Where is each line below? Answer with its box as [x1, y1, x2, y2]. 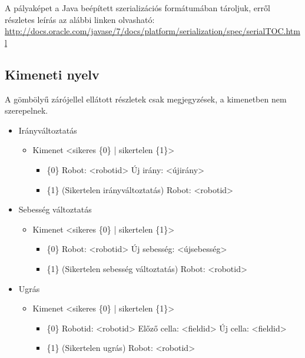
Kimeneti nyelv [5, 65, 100, 83]
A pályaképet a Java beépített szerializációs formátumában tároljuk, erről [5, 2, 270, 14]
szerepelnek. [5, 104, 48, 117]
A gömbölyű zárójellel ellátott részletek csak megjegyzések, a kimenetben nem [5, 92, 287, 105]
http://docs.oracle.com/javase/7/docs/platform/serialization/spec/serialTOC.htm [5, 25, 300, 37]
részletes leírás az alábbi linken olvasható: [5, 13, 155, 25]
